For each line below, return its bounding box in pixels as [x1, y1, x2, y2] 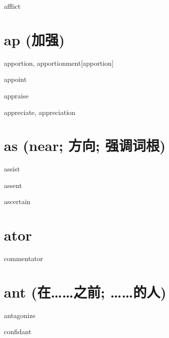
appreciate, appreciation [4, 107, 76, 117]
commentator [4, 253, 43, 263]
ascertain [4, 196, 31, 207]
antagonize [4, 310, 35, 320]
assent [4, 180, 22, 190]
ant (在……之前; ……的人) [4, 282, 167, 301]
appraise [4, 90, 29, 100]
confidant [4, 326, 32, 337]
